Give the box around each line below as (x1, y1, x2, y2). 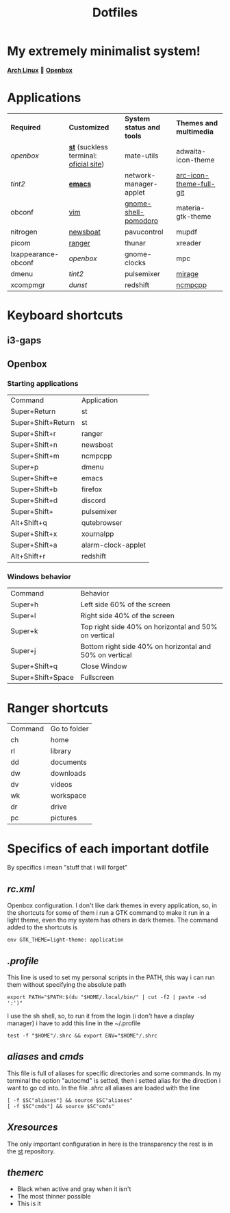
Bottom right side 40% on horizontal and (80, 642, 211, 652)
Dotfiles (92, 5, 138, 21)
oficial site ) (68, 159, 105, 169)
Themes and (176, 118, 218, 127)
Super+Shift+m (10, 451, 60, 461)
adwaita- (176, 146, 207, 156)
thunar (124, 238, 146, 247)
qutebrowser (81, 518, 123, 528)
